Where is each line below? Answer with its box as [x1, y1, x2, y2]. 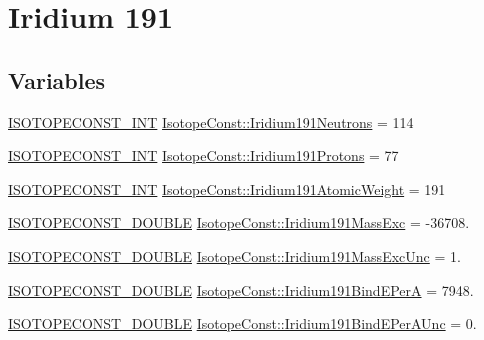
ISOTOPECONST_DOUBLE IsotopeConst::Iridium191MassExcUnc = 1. [8, 245, 461, 266]
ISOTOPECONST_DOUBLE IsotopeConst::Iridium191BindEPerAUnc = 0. [8, 313, 477, 334]
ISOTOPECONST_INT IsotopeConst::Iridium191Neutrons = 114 [8, 111, 414, 132]
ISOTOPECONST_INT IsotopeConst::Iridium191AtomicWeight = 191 [8, 178, 446, 199]
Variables [8, 64, 106, 95]
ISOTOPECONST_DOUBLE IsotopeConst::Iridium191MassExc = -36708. [8, 212, 470, 233]
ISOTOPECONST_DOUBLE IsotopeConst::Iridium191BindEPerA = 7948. [8, 279, 474, 300]
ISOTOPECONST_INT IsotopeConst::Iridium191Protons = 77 [8, 145, 399, 166]
